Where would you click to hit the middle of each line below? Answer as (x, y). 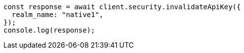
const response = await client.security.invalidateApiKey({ (122, 7)
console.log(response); (49, 30)
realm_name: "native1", (58, 15)
